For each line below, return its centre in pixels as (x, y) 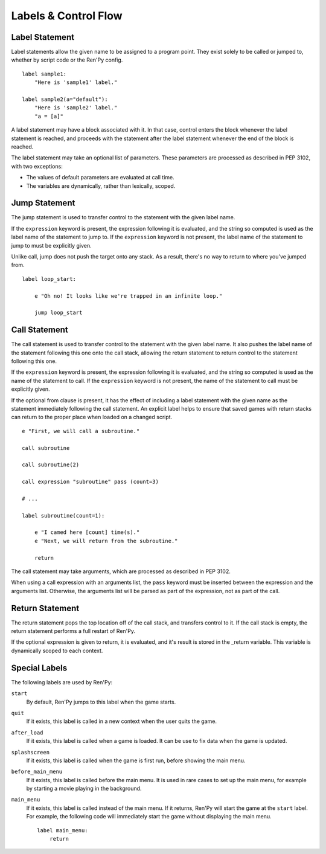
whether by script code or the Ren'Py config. (67, 60)
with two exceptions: (37, 166)
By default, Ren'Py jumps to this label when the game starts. (101, 702)
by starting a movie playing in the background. (84, 789)
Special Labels (39, 668)
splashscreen (30, 752)
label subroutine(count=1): (63, 515)
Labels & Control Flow (67, 16)
